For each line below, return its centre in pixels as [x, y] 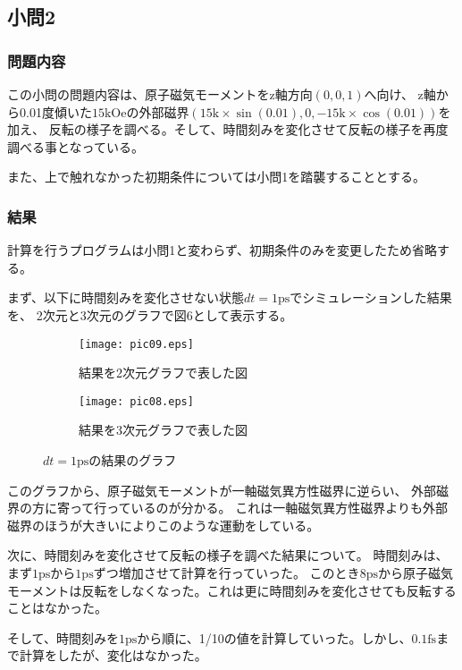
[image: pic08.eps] [136, 401]
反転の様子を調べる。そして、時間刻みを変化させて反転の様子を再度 [248, 129]
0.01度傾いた [55, 111]
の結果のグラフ [133, 460]
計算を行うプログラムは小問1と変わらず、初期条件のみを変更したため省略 [223, 250]
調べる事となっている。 [76, 146]
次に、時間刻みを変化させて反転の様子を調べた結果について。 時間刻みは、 [228, 555]
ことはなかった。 [57, 608]
